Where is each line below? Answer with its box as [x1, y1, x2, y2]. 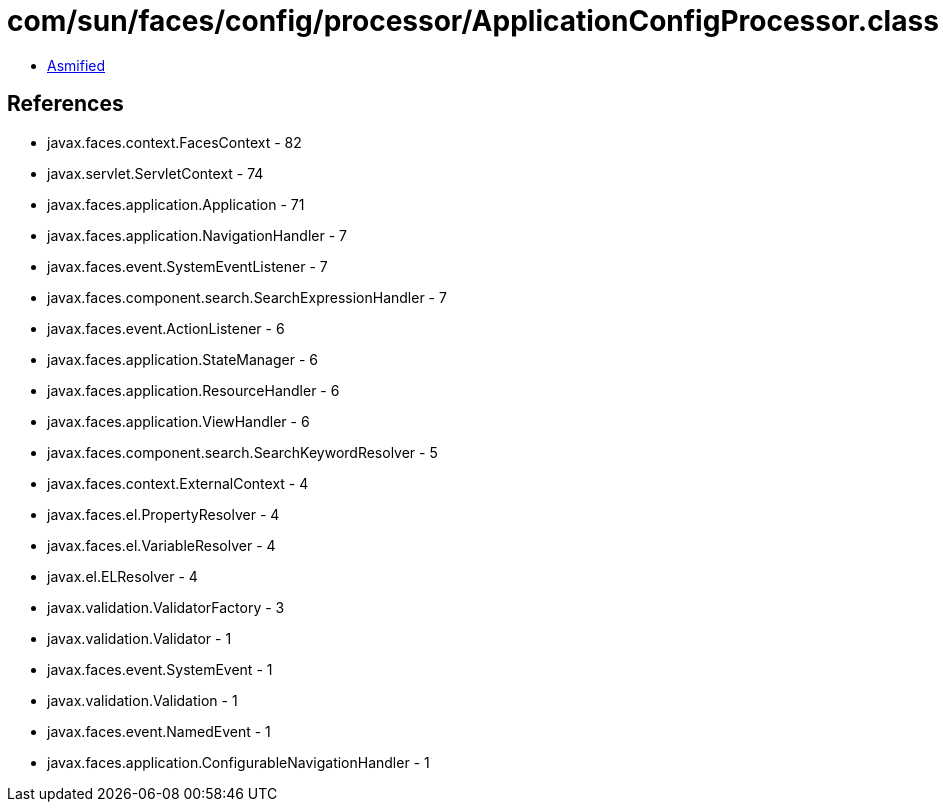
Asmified [47, 56, 106, 74]
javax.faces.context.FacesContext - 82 [47, 133, 302, 151]
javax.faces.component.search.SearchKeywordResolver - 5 [47, 443, 438, 461]
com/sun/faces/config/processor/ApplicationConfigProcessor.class [7, 4, 939, 38]
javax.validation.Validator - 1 [47, 629, 232, 647]
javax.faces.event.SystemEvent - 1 [47, 660, 273, 678]
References [7, 91, 124, 117]
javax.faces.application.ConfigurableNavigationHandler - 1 [47, 753, 430, 771]
